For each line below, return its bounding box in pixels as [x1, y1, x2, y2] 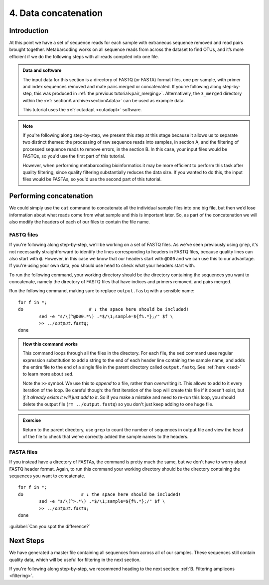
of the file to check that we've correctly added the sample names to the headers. [22, 434, 189, 440]
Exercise [22, 417, 41, 423]
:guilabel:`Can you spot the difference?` [9, 524, 91, 530]
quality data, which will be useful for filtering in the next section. [9, 557, 141, 563]
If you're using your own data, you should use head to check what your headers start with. [9, 262, 195, 269]
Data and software [22, 67, 62, 73]
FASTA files [9, 448, 38, 455]
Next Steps [9, 537, 44, 545]
